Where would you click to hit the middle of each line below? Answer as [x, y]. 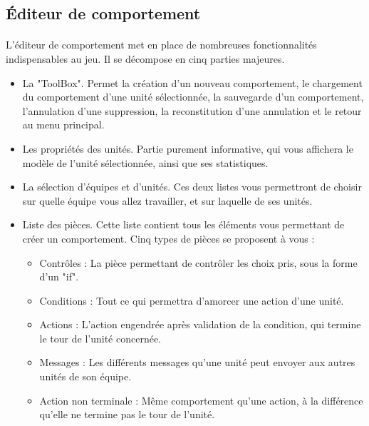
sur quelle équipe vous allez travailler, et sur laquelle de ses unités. [167, 200]
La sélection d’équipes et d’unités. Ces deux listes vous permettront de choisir [192, 187]
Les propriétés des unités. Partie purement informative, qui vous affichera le [188, 148]
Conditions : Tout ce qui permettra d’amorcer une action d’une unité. [192, 300]
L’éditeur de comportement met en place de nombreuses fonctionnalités [161, 45]
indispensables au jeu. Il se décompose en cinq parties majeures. [145, 58]
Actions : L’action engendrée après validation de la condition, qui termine [200, 324]
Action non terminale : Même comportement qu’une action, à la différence [201, 400]
